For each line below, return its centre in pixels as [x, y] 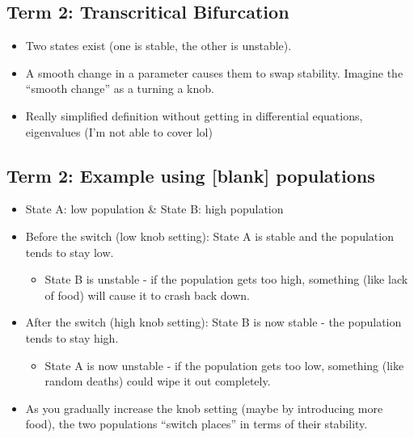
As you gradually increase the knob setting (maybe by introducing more [204, 408]
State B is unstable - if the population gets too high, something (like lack [226, 279]
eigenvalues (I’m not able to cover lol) [119, 131]
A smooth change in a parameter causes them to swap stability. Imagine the [214, 72]
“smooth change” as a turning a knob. [120, 88]
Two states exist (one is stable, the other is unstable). [158, 46]
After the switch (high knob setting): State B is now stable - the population [213, 322]
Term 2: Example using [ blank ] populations [191, 175]
